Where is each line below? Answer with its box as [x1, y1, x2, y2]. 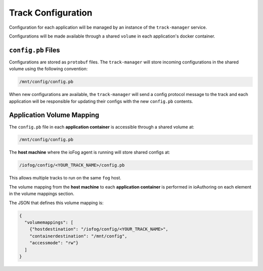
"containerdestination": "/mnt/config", [29, 233, 128, 239]
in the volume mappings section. [9, 191, 75, 197]
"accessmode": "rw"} [29, 240, 79, 246]
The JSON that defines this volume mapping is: [9, 200, 104, 206]
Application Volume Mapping [9, 111, 99, 119]
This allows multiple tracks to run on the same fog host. [9, 175, 122, 181]
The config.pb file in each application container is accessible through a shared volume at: [9, 124, 194, 130]
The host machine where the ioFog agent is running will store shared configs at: [9, 149, 170, 155]
